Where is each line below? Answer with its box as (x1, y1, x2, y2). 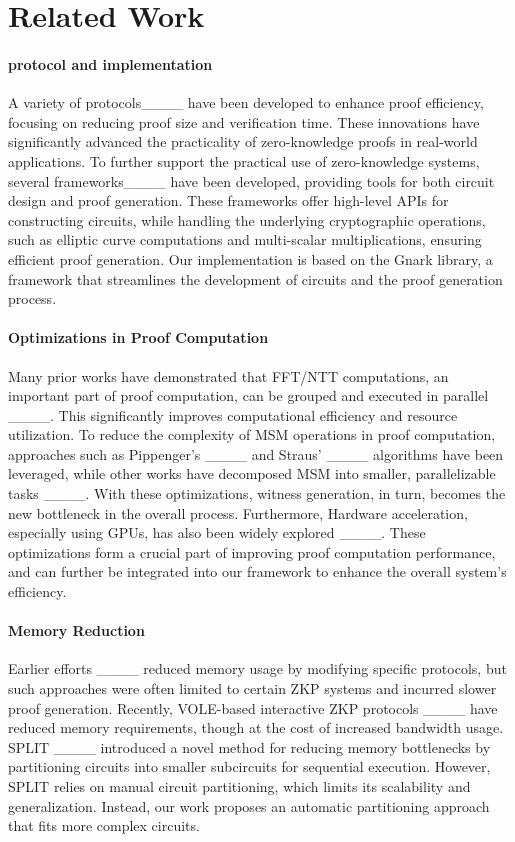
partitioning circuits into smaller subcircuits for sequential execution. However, (8, 756, 491, 777)
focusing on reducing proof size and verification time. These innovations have (8, 111, 480, 132)
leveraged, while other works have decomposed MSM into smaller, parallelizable (8, 463, 496, 484)
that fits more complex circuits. (8, 815, 200, 836)
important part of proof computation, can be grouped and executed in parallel (8, 385, 489, 406)
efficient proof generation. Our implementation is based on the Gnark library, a (8, 248, 493, 269)
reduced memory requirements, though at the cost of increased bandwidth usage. (8, 717, 504, 738)
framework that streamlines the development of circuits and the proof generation (8, 268, 503, 289)
